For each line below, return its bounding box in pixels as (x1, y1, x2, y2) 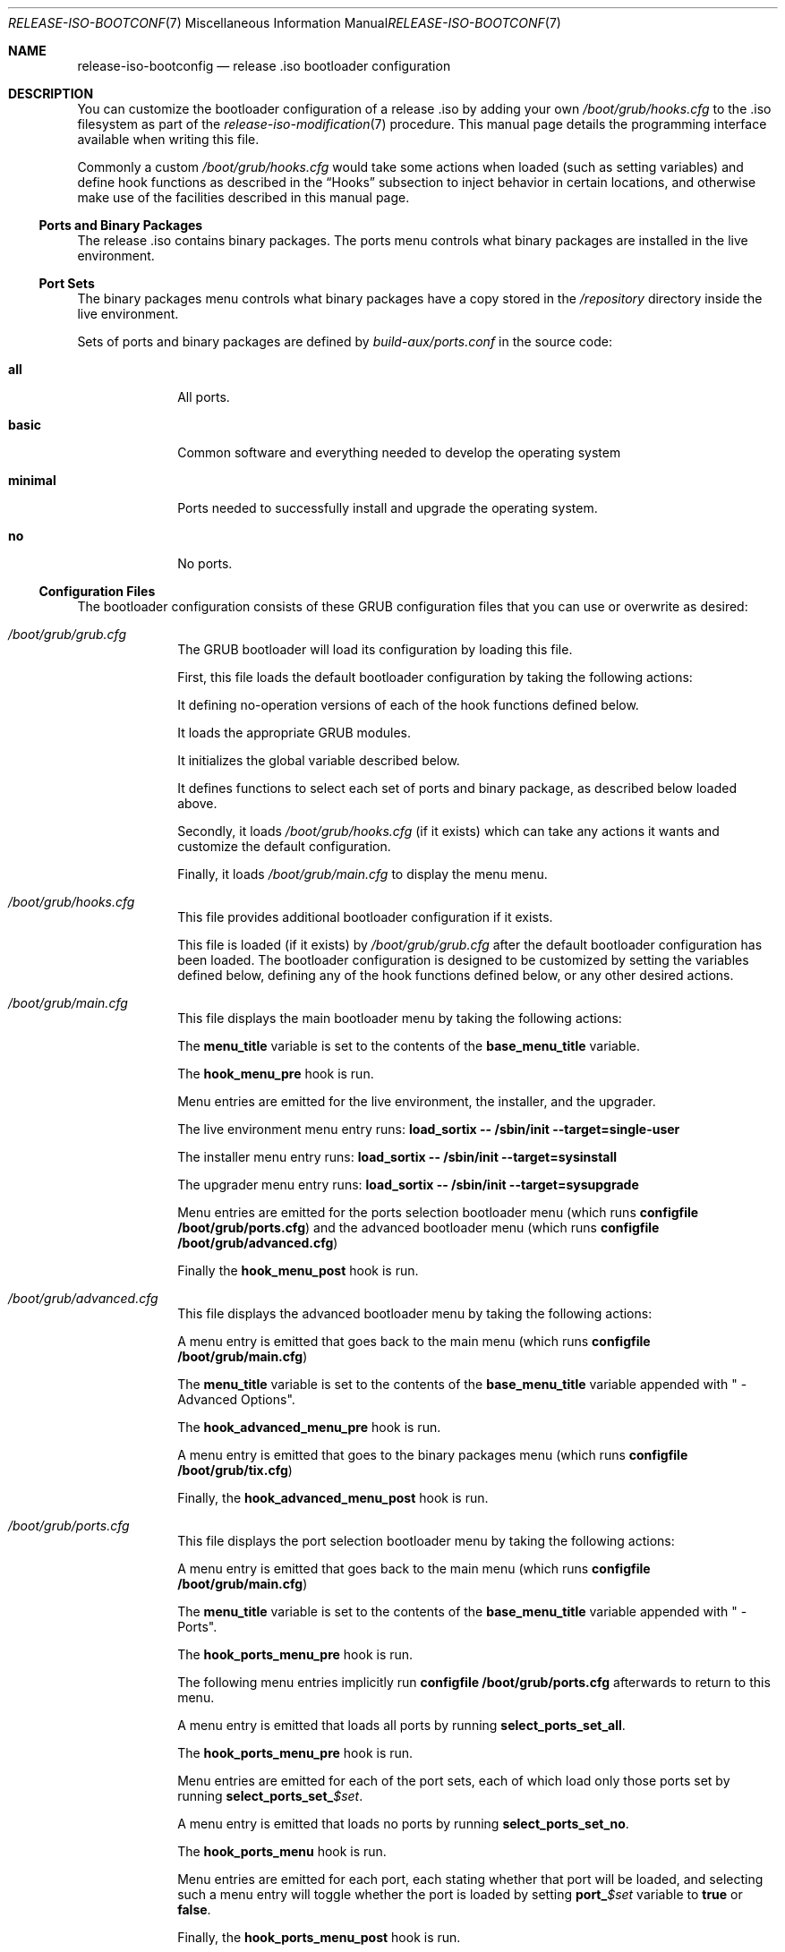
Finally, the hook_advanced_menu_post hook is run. (177, 1490, 489, 1505)
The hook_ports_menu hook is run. (177, 1844, 387, 1859)
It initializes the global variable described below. (177, 753, 460, 768)
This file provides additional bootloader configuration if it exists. (177, 909, 553, 925)
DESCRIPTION (8, 86, 94, 101)
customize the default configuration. (177, 839, 391, 854)
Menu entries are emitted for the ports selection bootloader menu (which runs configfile (177, 1205, 699, 1220)
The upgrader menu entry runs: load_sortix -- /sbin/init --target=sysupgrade (177, 1177, 639, 1192)
